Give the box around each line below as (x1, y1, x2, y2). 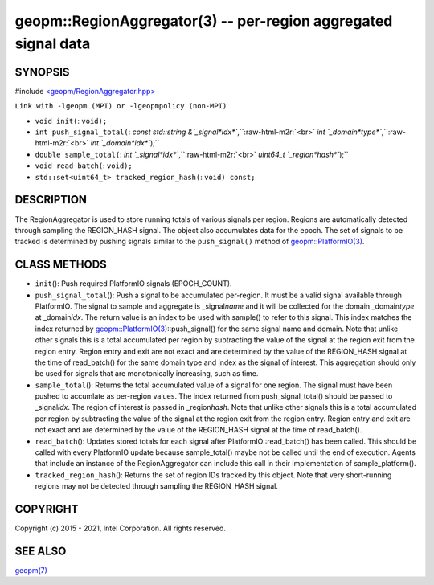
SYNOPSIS (14, 65, 70, 79)
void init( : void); (35, 116, 108, 125)
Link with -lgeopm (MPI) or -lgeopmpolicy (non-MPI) (14, 101, 227, 111)
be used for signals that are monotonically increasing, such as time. (35, 369, 259, 378)
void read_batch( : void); (35, 161, 133, 170)
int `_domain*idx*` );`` (90, 138, 160, 148)
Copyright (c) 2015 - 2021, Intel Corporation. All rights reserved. (14, 523, 227, 534)
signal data (14, 35, 91, 52)
